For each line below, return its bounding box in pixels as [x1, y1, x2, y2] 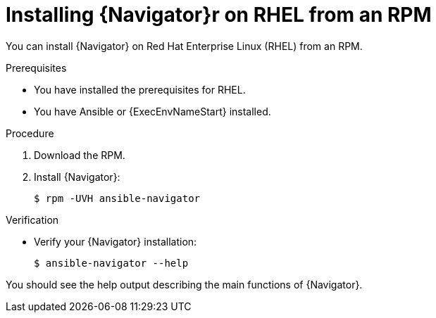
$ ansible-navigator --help [34, 257, 189, 269]
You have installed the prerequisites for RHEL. [34, 83, 246, 96]
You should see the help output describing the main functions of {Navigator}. [6, 278, 363, 291]
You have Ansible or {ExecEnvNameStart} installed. [34, 105, 271, 117]
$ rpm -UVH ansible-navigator [34, 192, 201, 204]
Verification [6, 213, 59, 226]
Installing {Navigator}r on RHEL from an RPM [6, 3, 432, 27]
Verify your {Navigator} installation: [34, 235, 197, 248]
